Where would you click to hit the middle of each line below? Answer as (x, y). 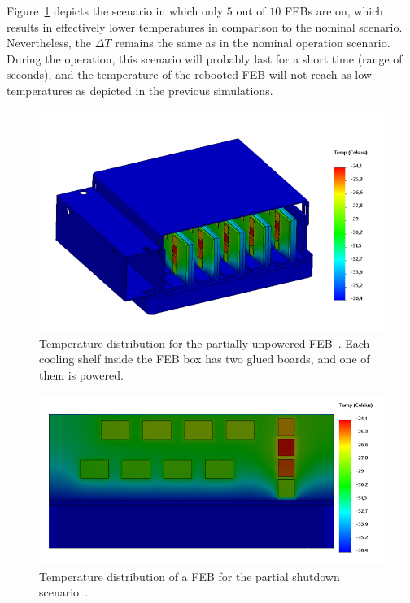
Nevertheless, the (49, 43)
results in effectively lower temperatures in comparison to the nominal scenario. (205, 26)
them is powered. (81, 374)
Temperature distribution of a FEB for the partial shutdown (190, 576)
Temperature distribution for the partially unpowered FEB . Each (205, 343)
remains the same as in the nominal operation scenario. (253, 43)
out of (251, 11)
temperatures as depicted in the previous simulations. (140, 90)
